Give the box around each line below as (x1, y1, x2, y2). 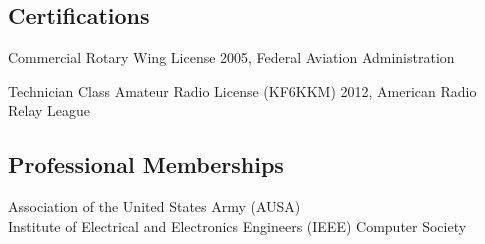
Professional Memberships (8, 149, 284, 180)
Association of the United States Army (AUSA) (8, 196, 301, 217)
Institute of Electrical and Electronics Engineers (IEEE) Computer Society (8, 215, 467, 236)
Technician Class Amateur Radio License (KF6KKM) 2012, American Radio (8, 80, 477, 101)
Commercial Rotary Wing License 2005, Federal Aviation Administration (8, 47, 455, 68)
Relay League (8, 100, 91, 121)
